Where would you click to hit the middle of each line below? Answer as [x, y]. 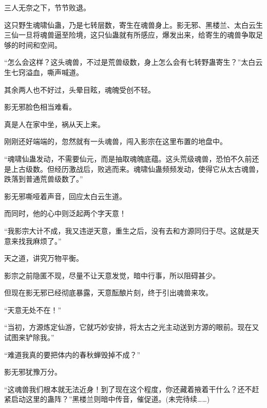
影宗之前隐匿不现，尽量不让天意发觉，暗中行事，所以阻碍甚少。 [112, 275]
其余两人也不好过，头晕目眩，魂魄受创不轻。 [80, 89]
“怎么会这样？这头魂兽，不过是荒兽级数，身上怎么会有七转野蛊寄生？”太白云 [133, 62]
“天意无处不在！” [33, 309]
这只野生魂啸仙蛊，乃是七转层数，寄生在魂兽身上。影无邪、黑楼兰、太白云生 [133, 24]
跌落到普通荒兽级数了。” [44, 179]
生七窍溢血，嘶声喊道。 [44, 72]
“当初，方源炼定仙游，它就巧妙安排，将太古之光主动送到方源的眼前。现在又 [132, 327]
